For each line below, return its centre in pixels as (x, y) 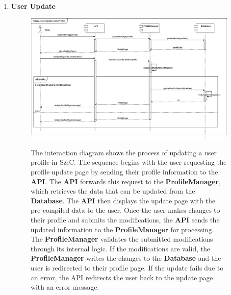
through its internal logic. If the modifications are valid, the (120, 248)
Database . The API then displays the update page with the (123, 200)
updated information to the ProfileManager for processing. (122, 229)
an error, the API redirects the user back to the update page (122, 277)
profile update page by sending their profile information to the (124, 171)
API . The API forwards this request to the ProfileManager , (126, 181)
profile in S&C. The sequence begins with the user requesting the (128, 162)
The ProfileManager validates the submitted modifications (122, 239)
